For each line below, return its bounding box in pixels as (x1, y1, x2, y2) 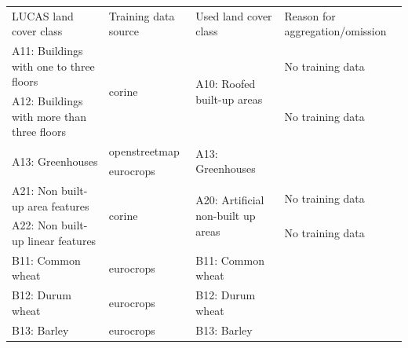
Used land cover (195, 7, 272, 24)
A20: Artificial (195, 192, 264, 208)
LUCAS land (12, 7, 74, 24)
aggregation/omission (284, 23, 387, 39)
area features (27, 197, 89, 214)
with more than (12, 108, 86, 124)
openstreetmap (108, 143, 180, 159)
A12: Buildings (12, 93, 83, 109)
